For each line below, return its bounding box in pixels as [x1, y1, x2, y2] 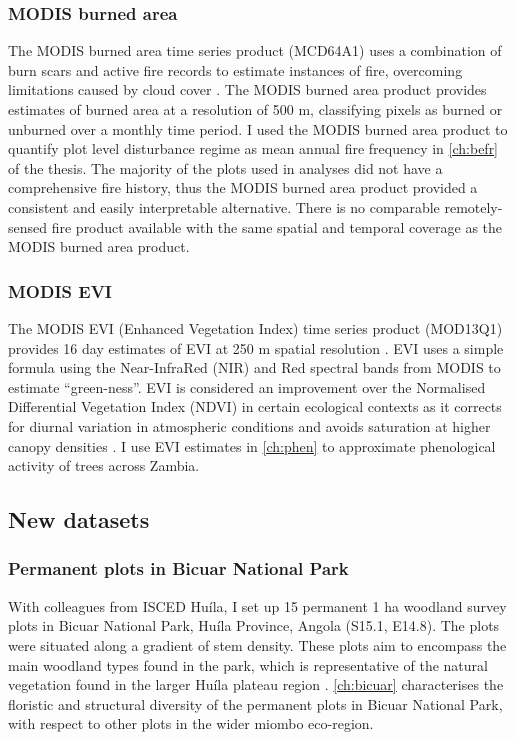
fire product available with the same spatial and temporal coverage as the [51, 216, 503, 237]
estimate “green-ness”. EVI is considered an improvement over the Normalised [8, 376, 486, 397]
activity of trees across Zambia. [8, 455, 200, 476]
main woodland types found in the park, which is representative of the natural [8, 654, 488, 675]
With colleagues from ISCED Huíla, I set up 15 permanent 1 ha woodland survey [8, 595, 507, 616]
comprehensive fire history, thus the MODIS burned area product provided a [8, 177, 478, 198]
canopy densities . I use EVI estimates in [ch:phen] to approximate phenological [8, 435, 496, 456]
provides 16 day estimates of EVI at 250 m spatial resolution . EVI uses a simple [8, 337, 504, 358]
